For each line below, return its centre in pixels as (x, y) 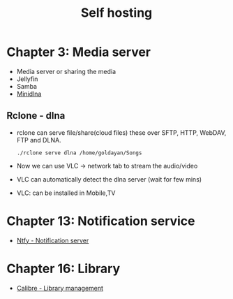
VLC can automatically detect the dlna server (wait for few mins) (109, 179)
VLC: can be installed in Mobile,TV (66, 193)
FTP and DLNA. (39, 140)
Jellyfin (27, 79)
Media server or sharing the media (66, 71)
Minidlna (29, 94)
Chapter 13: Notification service (101, 221)
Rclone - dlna (36, 116)
